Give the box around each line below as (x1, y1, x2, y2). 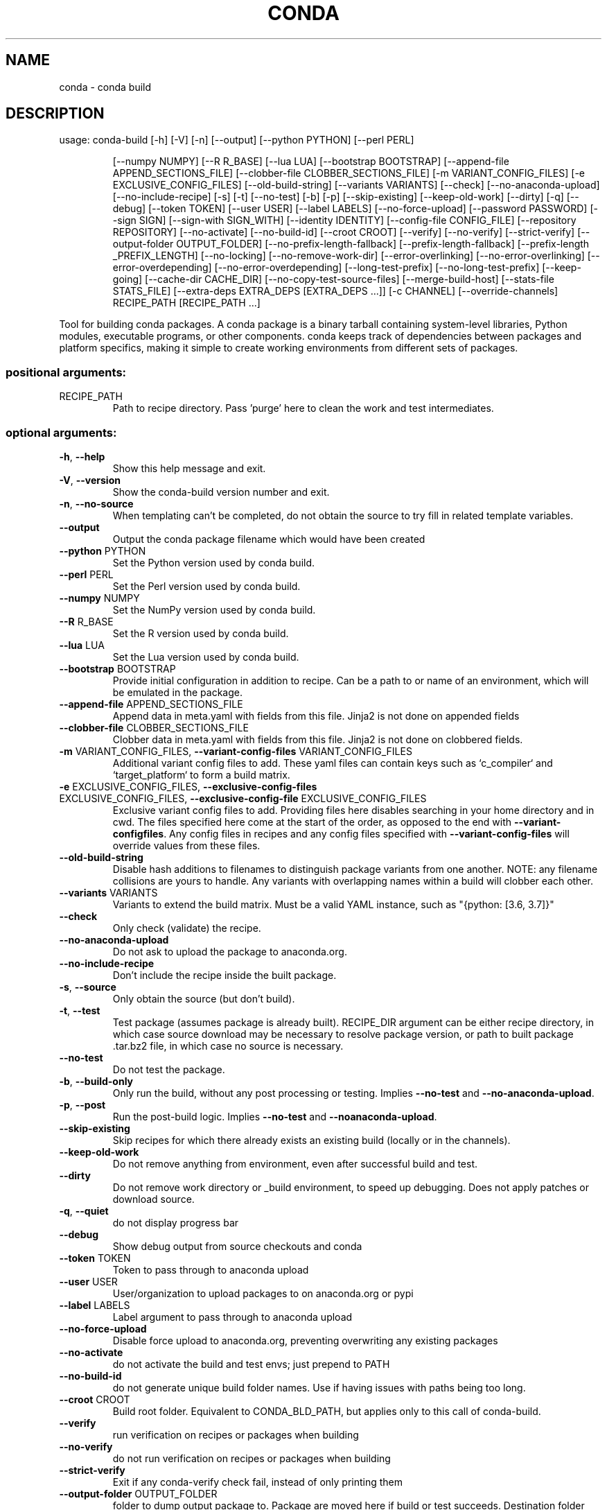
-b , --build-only (59, 1075, 134, 1087)
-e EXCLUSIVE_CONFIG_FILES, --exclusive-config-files (59, 780, 317, 792)
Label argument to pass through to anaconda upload (112, 1310, 353, 1323)
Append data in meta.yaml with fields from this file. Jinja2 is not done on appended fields (112, 709, 520, 722)
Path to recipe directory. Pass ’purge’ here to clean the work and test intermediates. (112, 402, 494, 415)
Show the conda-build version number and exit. (112, 485, 330, 498)
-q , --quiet (59, 1204, 109, 1217)
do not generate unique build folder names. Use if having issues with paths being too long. (112, 1381, 526, 1394)
